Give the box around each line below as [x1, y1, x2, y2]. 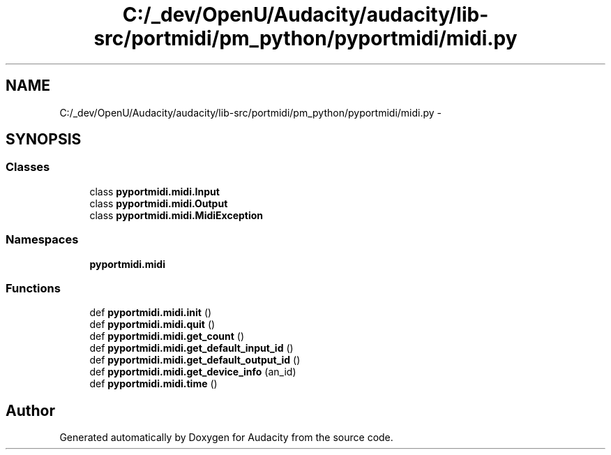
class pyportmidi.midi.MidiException [89, 209, 264, 221]
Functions [6, 281, 61, 295]
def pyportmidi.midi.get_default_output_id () [89, 354, 301, 366]
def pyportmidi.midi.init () [89, 306, 212, 319]
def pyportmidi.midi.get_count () [89, 330, 245, 343]
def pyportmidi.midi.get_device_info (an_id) [89, 366, 296, 378]
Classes [6, 160, 50, 174]
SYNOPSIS [6, 130, 82, 149]
